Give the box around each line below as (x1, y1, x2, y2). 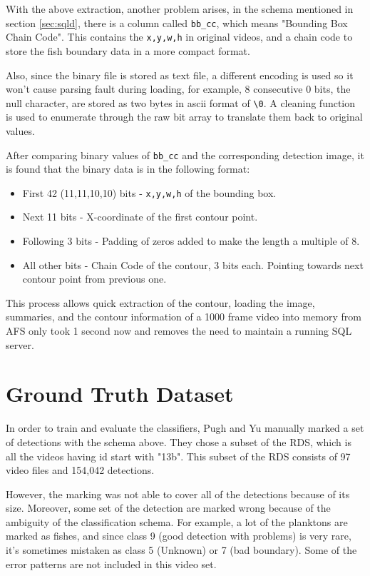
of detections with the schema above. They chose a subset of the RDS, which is (6, 434, 351, 449)
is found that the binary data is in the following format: (6, 161, 250, 176)
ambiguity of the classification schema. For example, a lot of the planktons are (6, 514, 348, 529)
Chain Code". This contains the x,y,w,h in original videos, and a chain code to (6, 29, 353, 44)
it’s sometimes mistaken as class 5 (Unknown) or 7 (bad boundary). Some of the (6, 542, 357, 557)
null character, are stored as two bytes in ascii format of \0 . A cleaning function (6, 95, 356, 110)
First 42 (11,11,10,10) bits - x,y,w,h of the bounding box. (22, 185, 277, 200)
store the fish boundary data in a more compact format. (6, 43, 250, 58)
